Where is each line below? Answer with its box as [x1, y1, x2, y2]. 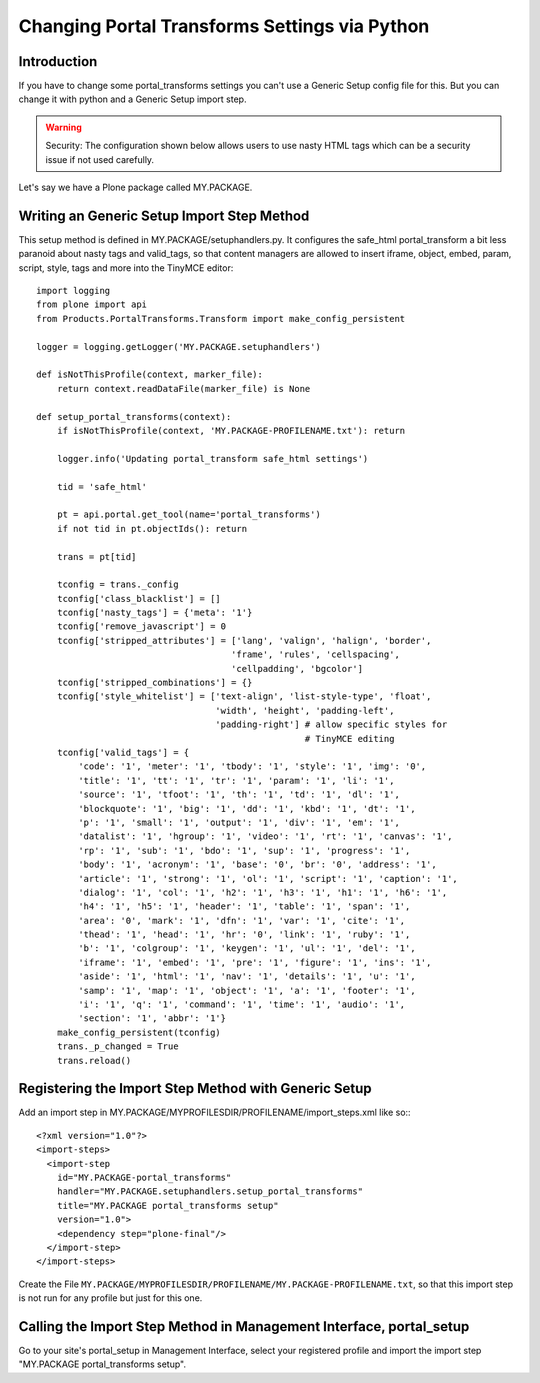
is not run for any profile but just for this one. [18, 1292, 203, 1304]
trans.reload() [56, 1055, 132, 1066]
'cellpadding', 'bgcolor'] [230, 663, 364, 674]
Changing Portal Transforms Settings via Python [18, 15, 430, 37]
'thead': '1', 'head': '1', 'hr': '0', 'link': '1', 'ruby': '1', [78, 929, 411, 940]
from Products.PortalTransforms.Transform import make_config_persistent [36, 313, 406, 324]
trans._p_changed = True [56, 1041, 179, 1052]
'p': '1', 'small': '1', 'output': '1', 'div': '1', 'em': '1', [78, 816, 400, 828]
